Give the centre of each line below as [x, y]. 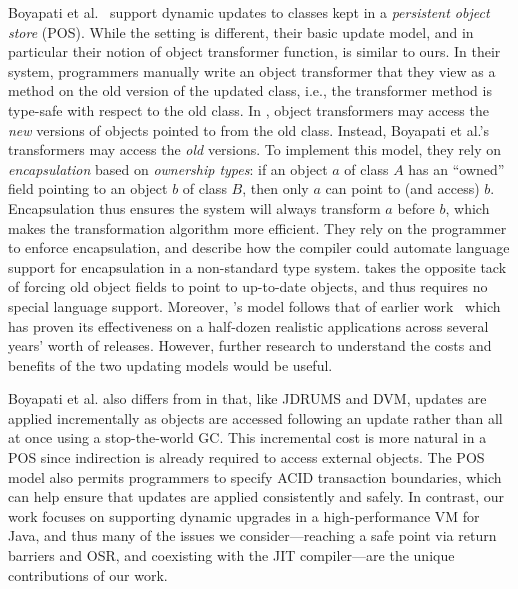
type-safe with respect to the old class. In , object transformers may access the [248, 109]
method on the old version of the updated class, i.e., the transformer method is [250, 90]
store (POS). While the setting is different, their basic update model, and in [241, 31]
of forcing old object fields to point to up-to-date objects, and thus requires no [248, 286]
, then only [275, 188]
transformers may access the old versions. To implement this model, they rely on [255, 149]
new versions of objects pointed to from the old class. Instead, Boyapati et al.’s [248, 129]
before [416, 207]
